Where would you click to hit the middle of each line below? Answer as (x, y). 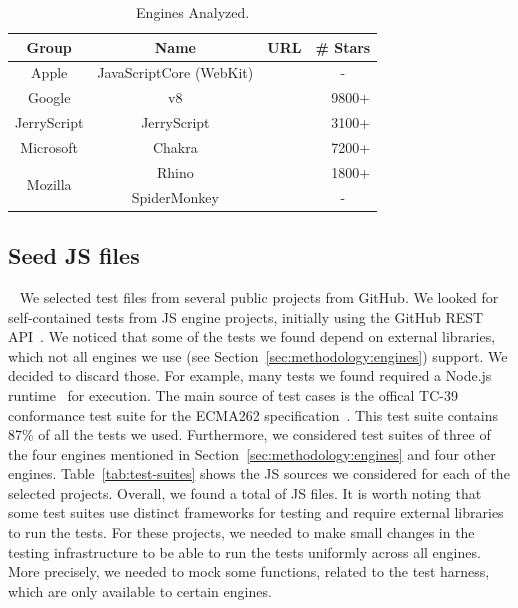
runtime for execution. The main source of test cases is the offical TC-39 (233, 394)
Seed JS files (74, 255)
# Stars (343, 46)
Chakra (175, 146)
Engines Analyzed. (193, 12)
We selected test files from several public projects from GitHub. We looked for (259, 296)
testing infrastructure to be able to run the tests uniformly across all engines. (244, 551)
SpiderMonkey (175, 196)
